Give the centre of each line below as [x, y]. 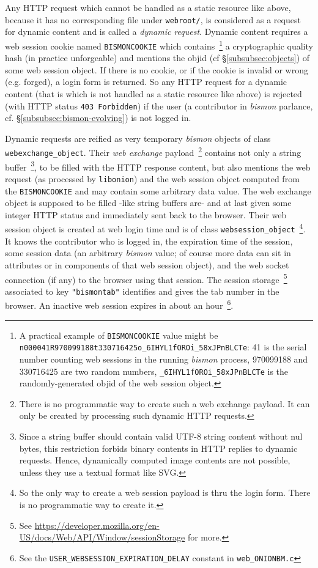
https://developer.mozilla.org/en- [97, 525]
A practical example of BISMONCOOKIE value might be [119, 335]
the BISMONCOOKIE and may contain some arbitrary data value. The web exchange [158, 190]
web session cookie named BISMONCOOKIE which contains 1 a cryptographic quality [159, 45]
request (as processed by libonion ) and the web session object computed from [152, 178]
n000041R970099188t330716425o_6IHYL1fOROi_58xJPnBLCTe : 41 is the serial [163, 347]
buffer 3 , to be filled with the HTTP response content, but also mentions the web [158, 166]
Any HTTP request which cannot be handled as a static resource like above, [148, 7]
